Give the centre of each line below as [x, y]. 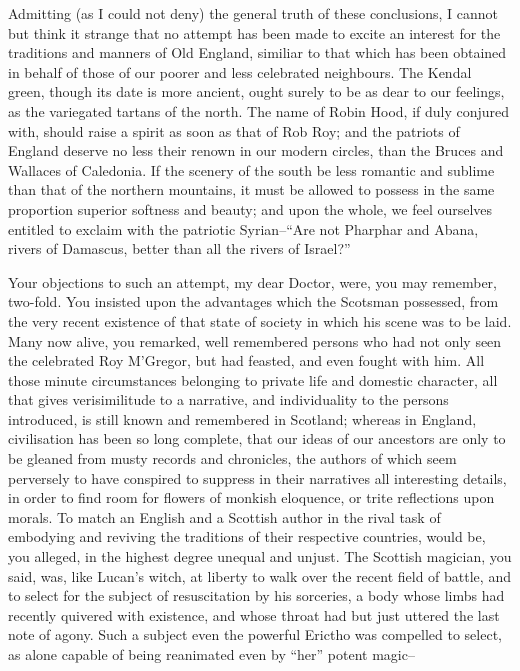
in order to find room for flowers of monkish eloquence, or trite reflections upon [251, 497]
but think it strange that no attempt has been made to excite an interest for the [254, 32]
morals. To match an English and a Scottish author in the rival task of [224, 516]
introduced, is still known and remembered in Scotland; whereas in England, [242, 418]
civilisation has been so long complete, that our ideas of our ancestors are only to [257, 438]
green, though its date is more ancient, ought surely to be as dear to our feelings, [256, 91]
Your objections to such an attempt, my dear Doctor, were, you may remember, [252, 281]
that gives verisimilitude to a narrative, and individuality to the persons [228, 399]
